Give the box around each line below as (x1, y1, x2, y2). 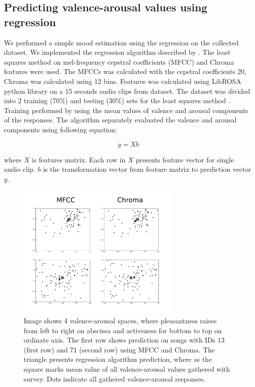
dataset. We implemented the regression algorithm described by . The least (4, 47, 231, 57)
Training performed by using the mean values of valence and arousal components (4, 105, 249, 115)
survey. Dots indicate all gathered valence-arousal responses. (24, 373, 206, 384)
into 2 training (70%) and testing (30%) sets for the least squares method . (4, 95, 230, 106)
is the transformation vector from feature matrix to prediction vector (43, 164, 252, 174)
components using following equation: (4, 124, 117, 134)
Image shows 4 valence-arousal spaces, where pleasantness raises (24, 315, 217, 326)
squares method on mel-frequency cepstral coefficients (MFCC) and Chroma (4, 56, 234, 67)
